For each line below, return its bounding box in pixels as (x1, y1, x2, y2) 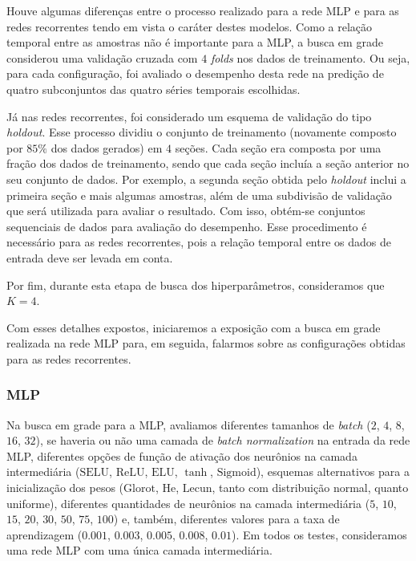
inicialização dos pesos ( (6, 479, 124, 496)
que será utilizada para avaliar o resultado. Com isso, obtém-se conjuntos (6, 202, 366, 219)
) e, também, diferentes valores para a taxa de (113, 510, 340, 527)
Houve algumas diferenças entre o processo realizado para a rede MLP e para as (6, 2, 399, 18)
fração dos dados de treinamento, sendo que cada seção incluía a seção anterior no (6, 155, 410, 172)
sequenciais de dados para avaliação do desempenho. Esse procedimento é (6, 217, 367, 234)
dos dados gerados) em (50, 139, 163, 156)
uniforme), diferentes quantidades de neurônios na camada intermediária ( (6, 494, 370, 511)
